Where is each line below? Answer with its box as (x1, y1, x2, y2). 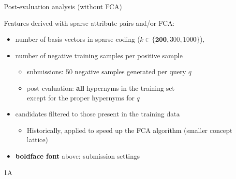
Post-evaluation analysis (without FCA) (4, 1, 122, 11)
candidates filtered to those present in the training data (15, 109, 180, 119)
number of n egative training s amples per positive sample (15, 50, 183, 60)
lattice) (27, 134, 48, 145)
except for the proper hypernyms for (27, 92, 134, 102)
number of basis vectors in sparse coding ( (15, 34, 140, 44)
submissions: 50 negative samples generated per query (27, 66, 186, 77)
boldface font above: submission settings (15, 150, 140, 161)
